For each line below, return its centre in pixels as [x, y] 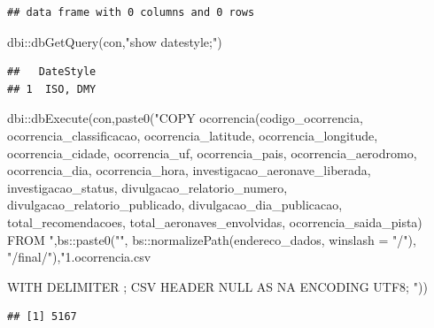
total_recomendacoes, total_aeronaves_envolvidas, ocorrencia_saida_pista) [215, 221]
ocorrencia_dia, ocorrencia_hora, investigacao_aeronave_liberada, [189, 170]
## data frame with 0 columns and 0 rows [131, 12]
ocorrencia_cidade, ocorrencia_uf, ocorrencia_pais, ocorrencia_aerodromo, [212, 153]
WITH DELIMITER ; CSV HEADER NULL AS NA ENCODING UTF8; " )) [217, 286]
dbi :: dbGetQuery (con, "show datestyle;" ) [115, 41]
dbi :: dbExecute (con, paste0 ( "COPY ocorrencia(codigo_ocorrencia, [185, 118]
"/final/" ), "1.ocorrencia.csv [79, 257]
